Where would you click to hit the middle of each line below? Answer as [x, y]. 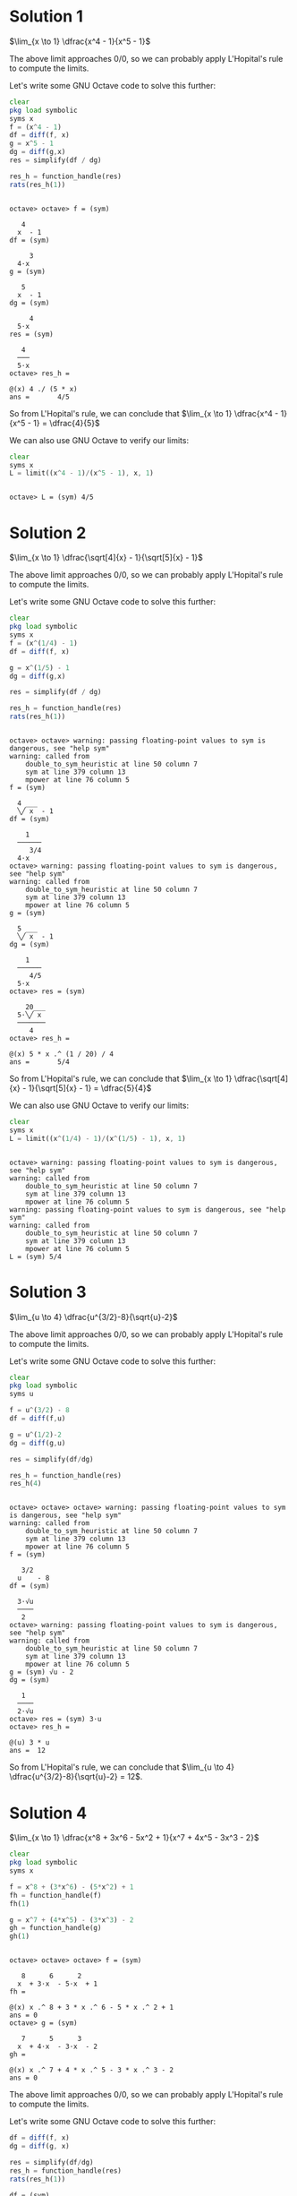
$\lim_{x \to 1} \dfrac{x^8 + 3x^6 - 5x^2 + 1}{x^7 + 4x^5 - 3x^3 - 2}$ [134, 1838]
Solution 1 [46, 17]
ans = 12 [28, 1751]
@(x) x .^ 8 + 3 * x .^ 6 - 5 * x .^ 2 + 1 [92, 2008]
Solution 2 [48, 532]
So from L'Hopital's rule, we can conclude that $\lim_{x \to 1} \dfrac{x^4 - [144, 413]
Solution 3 [48, 1292]
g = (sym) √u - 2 [42, 1672]
